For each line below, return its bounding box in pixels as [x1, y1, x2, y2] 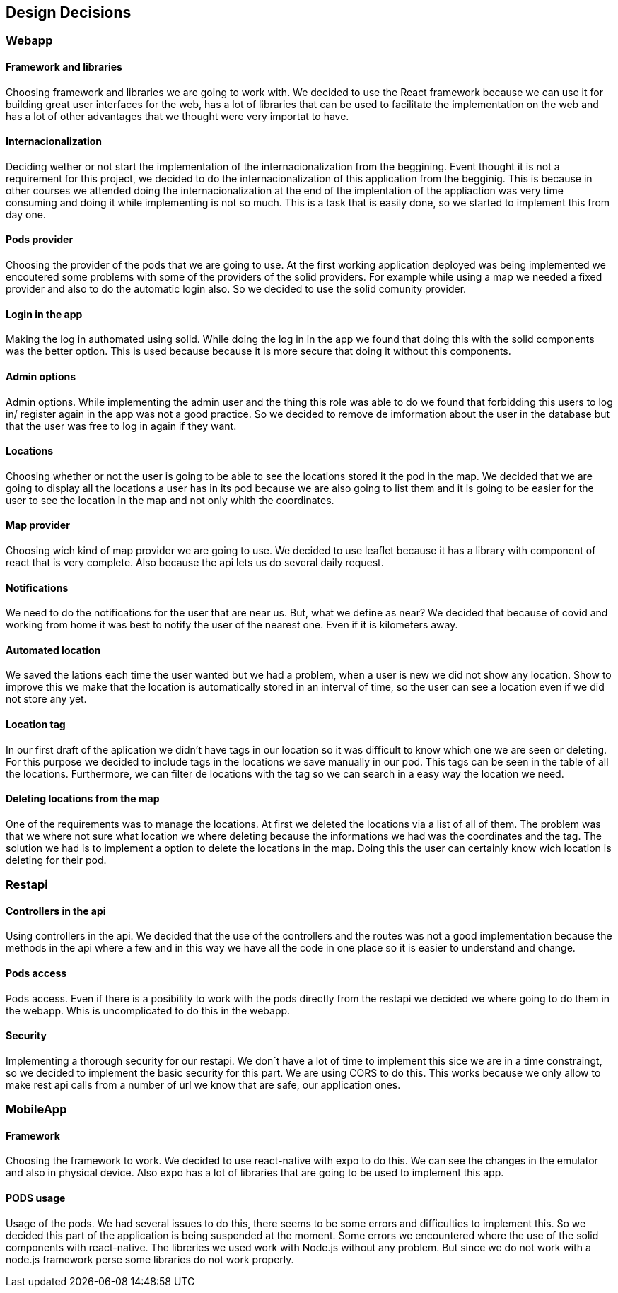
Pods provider [6, 233, 74, 246]
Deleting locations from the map [6, 792, 160, 805]
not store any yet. [6, 693, 87, 706]
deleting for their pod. [6, 853, 107, 866]
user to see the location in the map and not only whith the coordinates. [6, 493, 334, 506]
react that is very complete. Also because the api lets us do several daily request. [6, 556, 384, 568]
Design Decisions [6, 4, 132, 21]
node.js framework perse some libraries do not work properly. [6, 1253, 294, 1265]
